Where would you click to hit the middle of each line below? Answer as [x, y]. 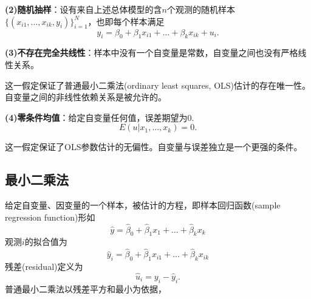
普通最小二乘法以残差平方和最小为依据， [86, 288]
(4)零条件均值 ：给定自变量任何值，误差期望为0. [100, 117]
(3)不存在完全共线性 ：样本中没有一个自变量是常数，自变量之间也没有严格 [152, 53]
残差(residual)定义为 [44, 266]
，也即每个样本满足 [126, 21]
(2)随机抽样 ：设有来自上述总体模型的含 [84, 9]
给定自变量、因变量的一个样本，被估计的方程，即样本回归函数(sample [143, 205]
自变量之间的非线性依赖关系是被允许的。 [86, 97]
